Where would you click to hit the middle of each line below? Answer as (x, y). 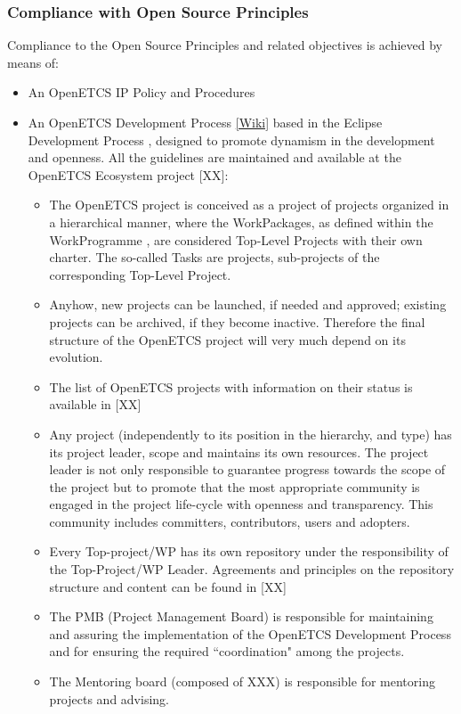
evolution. (76, 357)
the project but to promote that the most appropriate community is (235, 486)
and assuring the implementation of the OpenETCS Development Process (250, 633)
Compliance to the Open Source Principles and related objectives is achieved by (225, 45)
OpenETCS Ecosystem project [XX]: (128, 174)
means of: (33, 62)
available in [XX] (95, 404)
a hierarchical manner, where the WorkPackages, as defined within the (241, 222)
